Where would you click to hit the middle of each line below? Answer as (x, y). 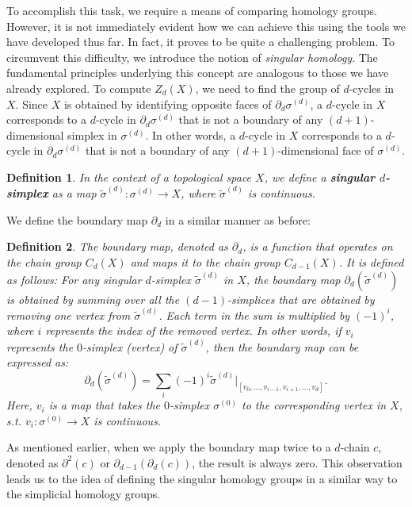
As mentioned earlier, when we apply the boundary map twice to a (169, 447)
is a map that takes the (105, 405)
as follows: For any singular (74, 279)
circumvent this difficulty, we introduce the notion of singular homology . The (192, 57)
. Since (32, 104)
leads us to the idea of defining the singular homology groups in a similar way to (202, 478)
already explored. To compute (79, 88)
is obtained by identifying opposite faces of (168, 104)
